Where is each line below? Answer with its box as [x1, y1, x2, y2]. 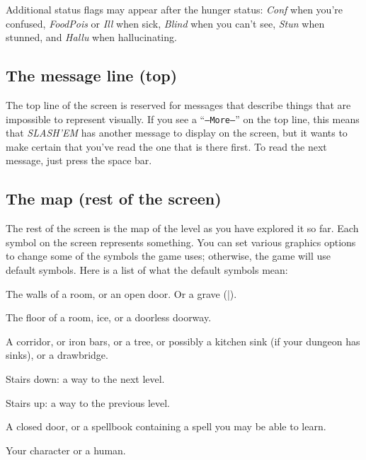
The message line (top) [6, 64, 178, 86]
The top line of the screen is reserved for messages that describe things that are [6, 97, 351, 112]
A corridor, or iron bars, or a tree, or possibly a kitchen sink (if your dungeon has [6, 333, 360, 348]
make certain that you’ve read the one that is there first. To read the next [6, 139, 327, 154]
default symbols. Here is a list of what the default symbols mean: [6, 263, 288, 277]
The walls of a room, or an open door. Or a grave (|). [6, 286, 237, 301]
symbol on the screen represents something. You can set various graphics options [6, 234, 356, 249]
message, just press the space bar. [6, 153, 152, 168]
